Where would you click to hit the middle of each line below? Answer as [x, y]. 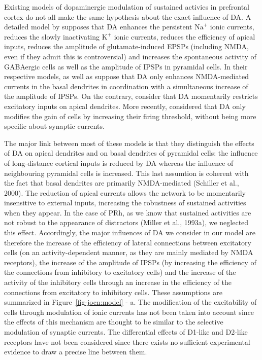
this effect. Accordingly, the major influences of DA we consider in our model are [130, 232]
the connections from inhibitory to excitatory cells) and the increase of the [120, 272]
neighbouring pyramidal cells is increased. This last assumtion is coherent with [126, 173]
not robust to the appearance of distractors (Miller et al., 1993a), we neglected [126, 222]
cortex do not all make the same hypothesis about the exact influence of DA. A [128, 16]
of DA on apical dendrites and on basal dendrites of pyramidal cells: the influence [131, 153]
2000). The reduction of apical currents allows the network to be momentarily [125, 192]
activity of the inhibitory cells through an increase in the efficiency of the [118, 282]
